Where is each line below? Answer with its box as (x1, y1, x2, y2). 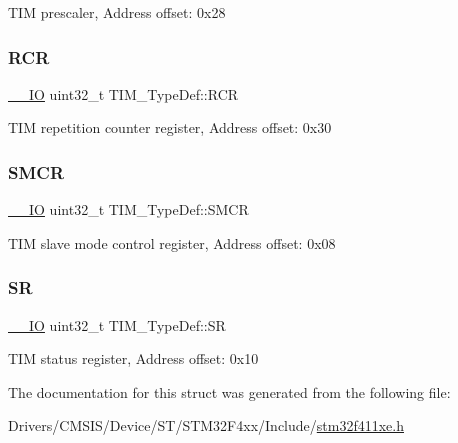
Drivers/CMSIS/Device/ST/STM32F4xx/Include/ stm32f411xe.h (8, 415, 404, 436)
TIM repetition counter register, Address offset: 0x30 (8, 117, 332, 138)
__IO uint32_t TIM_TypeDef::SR (8, 314, 226, 335)
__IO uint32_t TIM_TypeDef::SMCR (8, 199, 249, 220)
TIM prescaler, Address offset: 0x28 (8, 2, 226, 22)
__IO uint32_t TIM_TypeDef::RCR (8, 83, 239, 104)
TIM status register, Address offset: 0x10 (8, 348, 259, 369)
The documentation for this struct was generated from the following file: (8, 381, 451, 402)
